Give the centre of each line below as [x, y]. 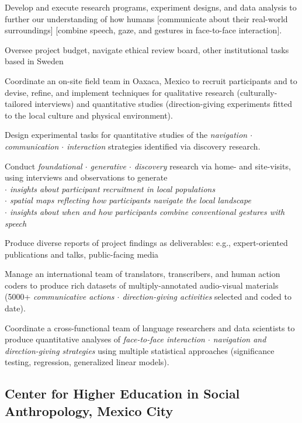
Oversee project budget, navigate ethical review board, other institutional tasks [147, 49]
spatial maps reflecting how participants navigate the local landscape [130, 200]
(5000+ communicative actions [60, 297]
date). [15, 308]
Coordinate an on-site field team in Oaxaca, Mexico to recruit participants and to [151, 80]
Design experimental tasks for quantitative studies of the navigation [126, 135]
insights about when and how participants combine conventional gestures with [147, 211]
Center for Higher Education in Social [122, 393]
